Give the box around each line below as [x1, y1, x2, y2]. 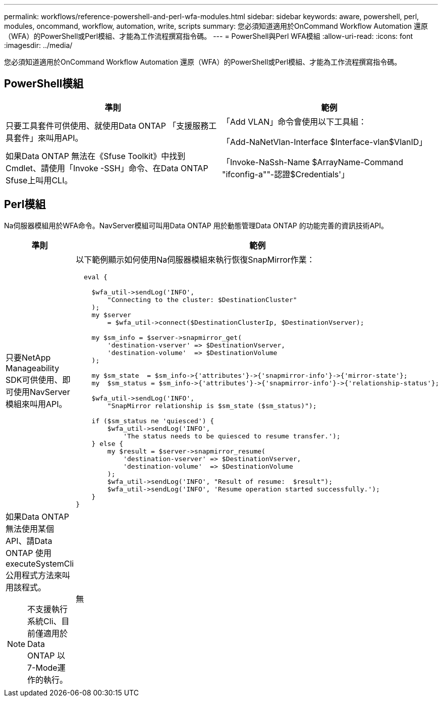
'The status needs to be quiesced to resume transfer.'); [123, 432, 341, 440]
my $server [91, 311, 131, 319]
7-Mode [27, 662, 58, 673]
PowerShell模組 [4, 77, 84, 90]
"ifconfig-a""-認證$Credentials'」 [222, 169, 350, 179]
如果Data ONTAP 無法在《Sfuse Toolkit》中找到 [6, 151, 186, 161]
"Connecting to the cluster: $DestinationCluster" [107, 295, 297, 304]
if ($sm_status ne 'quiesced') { [91, 417, 214, 425]
